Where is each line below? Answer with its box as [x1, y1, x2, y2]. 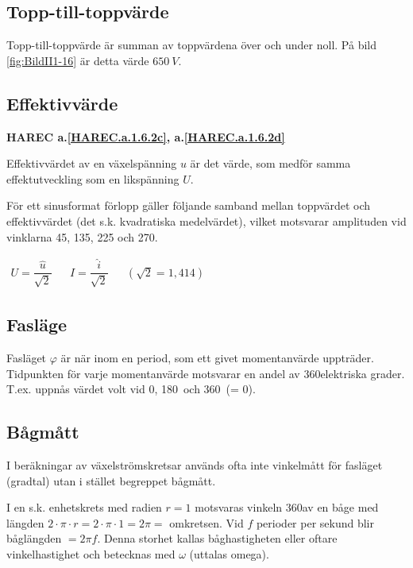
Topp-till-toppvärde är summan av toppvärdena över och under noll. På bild [6, 37, 377, 53]
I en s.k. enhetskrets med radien [6, 499, 162, 516]
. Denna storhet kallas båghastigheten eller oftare [97, 530, 338, 547]
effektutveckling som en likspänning [6, 170, 179, 187]
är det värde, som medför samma [190, 155, 351, 172]
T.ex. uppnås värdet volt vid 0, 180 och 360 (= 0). [6, 381, 256, 397]
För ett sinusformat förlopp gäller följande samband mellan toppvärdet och [6, 197, 371, 214]
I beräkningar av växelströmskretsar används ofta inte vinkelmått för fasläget [6, 457, 383, 473]
